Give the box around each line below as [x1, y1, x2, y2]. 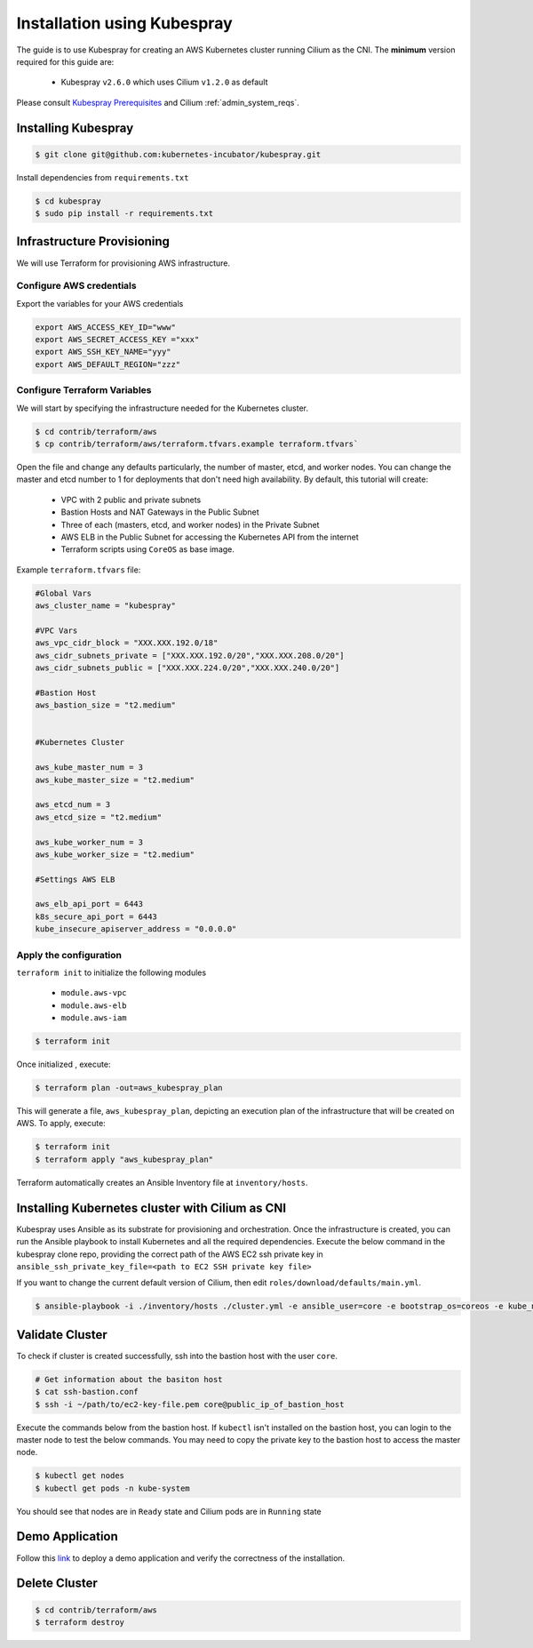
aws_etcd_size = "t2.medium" [35, 812, 163, 822]
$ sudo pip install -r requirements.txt [35, 209, 213, 219]
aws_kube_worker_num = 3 [35, 836, 144, 847]
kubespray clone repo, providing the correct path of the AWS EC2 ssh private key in [16, 1249, 323, 1260]
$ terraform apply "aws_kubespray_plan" [35, 1154, 213, 1164]
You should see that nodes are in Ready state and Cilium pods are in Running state [16, 1506, 322, 1516]
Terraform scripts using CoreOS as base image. [60, 544, 235, 555]
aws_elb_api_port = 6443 [35, 899, 144, 909]
